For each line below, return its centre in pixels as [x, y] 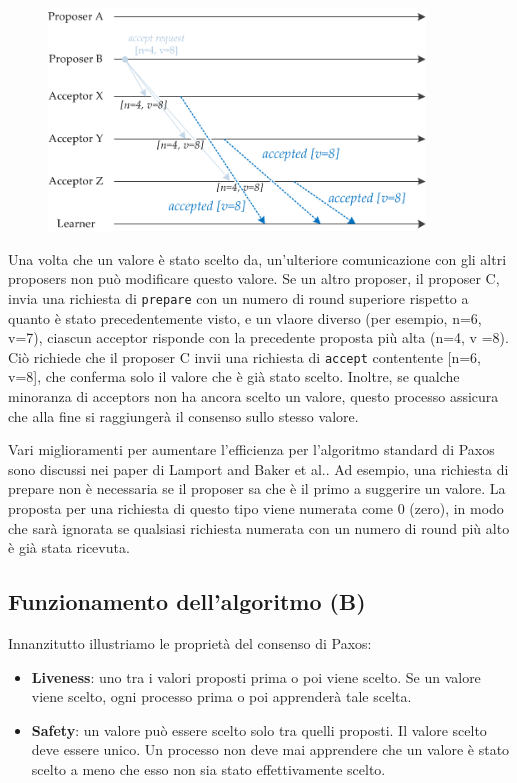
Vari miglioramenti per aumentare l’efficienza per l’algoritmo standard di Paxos [251, 449]
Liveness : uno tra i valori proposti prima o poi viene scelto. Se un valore [256, 676]
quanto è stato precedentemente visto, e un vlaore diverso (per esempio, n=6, [245, 317]
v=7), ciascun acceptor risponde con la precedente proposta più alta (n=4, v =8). [258, 337]
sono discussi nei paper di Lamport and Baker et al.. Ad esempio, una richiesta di [258, 468]
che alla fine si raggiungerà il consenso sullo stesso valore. [183, 415]
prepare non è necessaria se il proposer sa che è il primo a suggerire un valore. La [257, 488]
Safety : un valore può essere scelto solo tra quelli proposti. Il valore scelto [259, 729]
